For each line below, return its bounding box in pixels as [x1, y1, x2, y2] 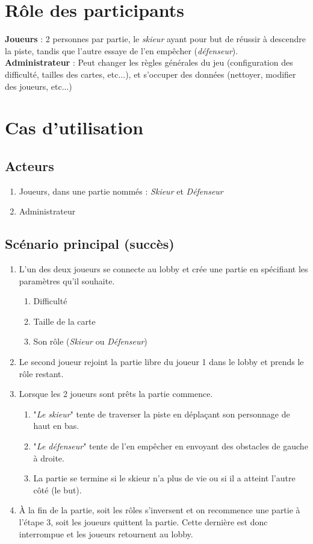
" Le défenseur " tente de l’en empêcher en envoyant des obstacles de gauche [33, 440, 308, 452]
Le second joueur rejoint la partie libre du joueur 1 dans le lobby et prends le [19, 355, 304, 368]
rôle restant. [19, 367, 64, 380]
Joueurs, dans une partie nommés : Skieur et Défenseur [19, 184, 223, 197]
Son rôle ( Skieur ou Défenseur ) [33, 335, 147, 348]
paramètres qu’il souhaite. [19, 274, 115, 287]
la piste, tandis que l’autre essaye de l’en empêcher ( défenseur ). [5, 44, 238, 57]
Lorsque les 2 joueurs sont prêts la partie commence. [19, 387, 213, 400]
